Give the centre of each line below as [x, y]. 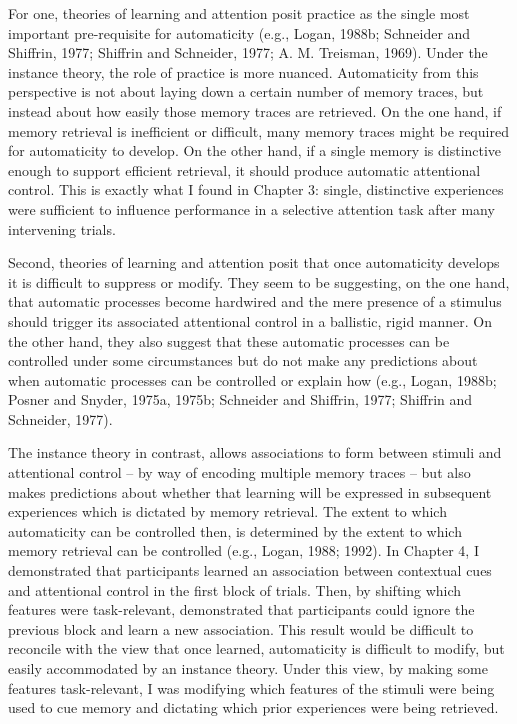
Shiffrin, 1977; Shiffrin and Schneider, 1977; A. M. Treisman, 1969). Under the [248, 52]
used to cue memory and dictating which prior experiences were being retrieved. [253, 707]
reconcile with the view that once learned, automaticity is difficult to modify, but [256, 648]
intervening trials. [62, 228]
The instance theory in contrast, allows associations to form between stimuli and [255, 452]
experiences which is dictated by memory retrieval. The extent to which [227, 511]
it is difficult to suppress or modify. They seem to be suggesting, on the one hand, [259, 281]
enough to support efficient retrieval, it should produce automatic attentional [244, 169]
